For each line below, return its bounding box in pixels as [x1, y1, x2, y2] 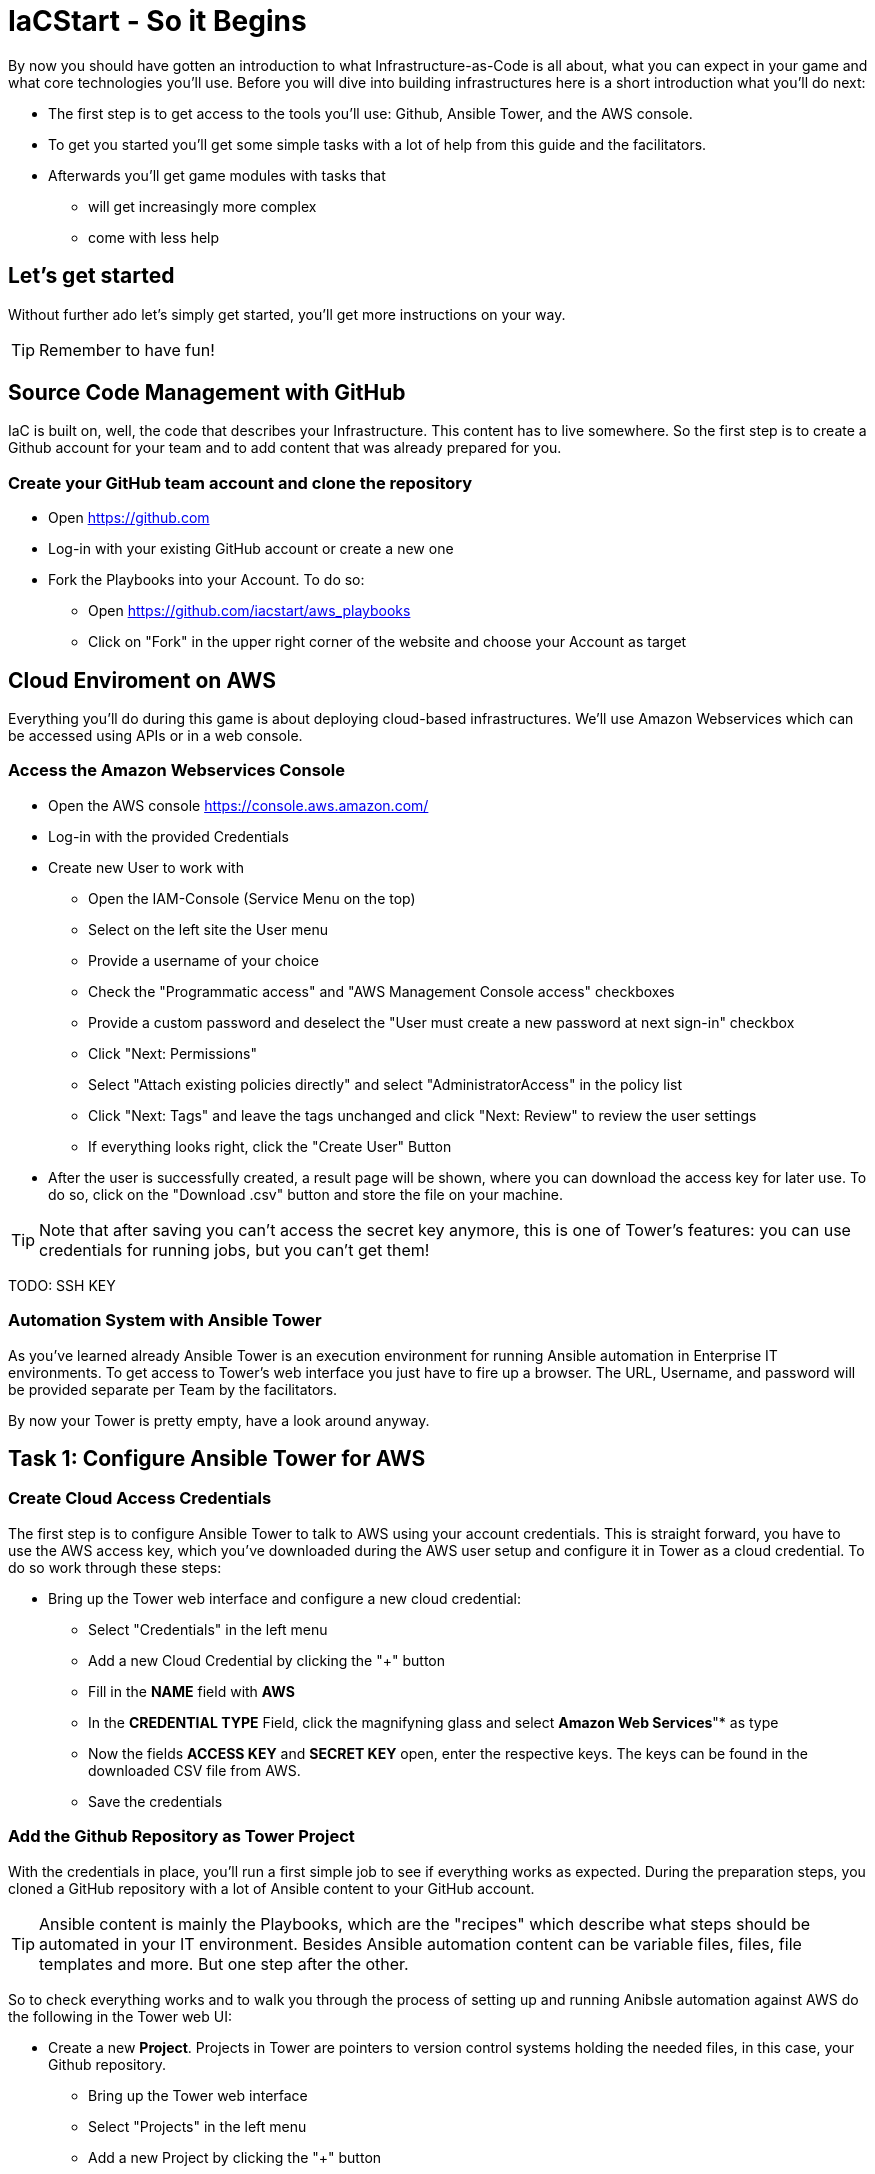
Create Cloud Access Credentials [8, 1488, 272, 1509]
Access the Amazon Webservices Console [8, 760, 346, 781]
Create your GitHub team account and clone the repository [8, 472, 473, 493]
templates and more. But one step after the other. [39, 1953, 409, 1974]
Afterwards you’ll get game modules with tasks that [48, 166, 386, 184]
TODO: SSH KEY [8, 1276, 116, 1294]
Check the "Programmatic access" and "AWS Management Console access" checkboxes [88, 982, 675, 1000]
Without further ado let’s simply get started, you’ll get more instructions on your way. [8, 305, 566, 323]
